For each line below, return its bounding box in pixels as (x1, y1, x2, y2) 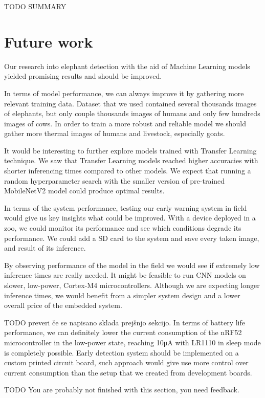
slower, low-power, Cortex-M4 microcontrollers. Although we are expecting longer (4, 280, 260, 290)
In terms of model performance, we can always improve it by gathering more (4, 87, 244, 98)
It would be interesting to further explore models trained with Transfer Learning (4, 145, 257, 156)
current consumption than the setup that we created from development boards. (4, 367, 252, 378)
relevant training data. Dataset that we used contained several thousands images (4, 98, 257, 108)
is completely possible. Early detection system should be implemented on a (4, 347, 239, 358)
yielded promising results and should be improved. (4, 71, 162, 81)
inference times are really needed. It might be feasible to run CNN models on (4, 270, 246, 280)
